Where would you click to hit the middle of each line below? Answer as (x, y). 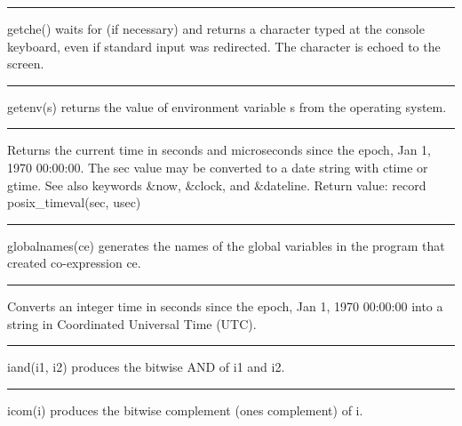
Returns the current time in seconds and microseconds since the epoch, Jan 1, (219, 150)
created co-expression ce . (74, 263)
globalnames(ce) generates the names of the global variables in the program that (226, 245)
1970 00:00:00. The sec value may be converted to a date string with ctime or (218, 167)
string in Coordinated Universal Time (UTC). (132, 323)
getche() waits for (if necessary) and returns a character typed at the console (216, 28)
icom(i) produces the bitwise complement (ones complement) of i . (185, 410)
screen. (26, 64)
